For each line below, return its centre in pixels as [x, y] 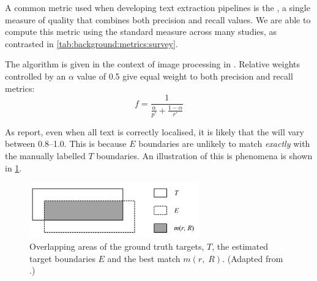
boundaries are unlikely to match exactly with [224, 144]
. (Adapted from [253, 258]
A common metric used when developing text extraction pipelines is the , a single [158, 7]
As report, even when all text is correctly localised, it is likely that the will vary [155, 131]
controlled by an [35, 76]
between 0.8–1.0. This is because [66, 144]
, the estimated [240, 246]
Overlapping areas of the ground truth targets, [117, 246]
